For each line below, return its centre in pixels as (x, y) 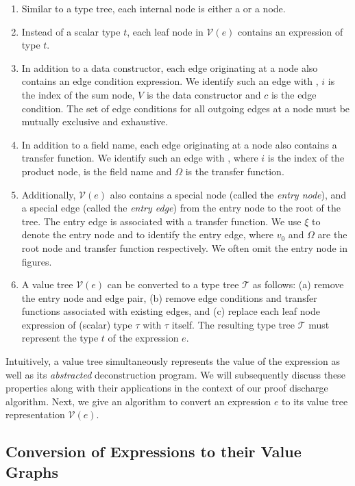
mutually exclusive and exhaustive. (95, 121)
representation (35, 414)
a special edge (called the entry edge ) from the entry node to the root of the (181, 208)
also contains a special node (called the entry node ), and (228, 194)
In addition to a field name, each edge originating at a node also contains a (179, 144)
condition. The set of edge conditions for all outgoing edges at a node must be (186, 108)
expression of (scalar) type (77, 324)
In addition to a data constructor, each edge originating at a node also (170, 67)
